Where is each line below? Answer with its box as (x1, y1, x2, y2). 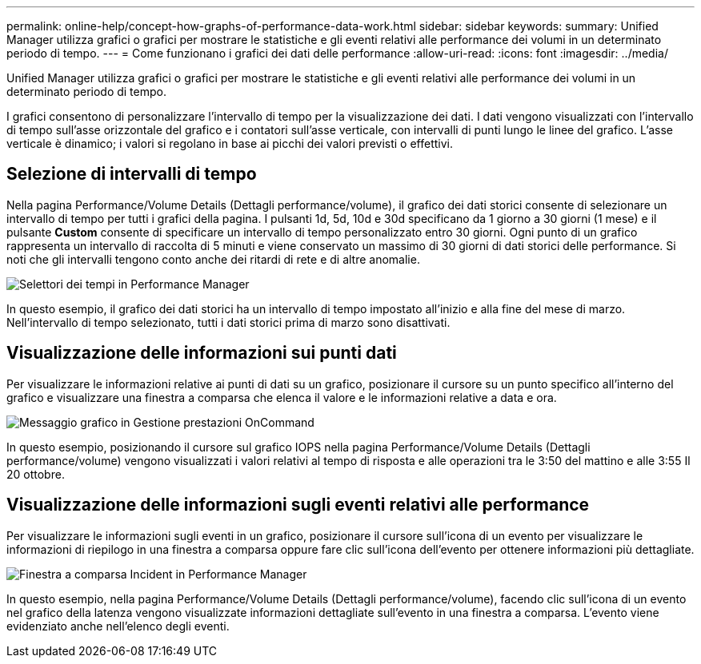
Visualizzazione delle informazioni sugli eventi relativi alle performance (6, 495, 590, 515)
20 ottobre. (6, 467, 65, 481)
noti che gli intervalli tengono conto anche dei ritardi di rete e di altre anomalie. (6, 252, 420, 266)
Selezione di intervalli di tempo (6, 164, 257, 185)
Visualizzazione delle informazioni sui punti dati (6, 343, 397, 364)
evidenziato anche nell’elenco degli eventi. (6, 618, 230, 633)
